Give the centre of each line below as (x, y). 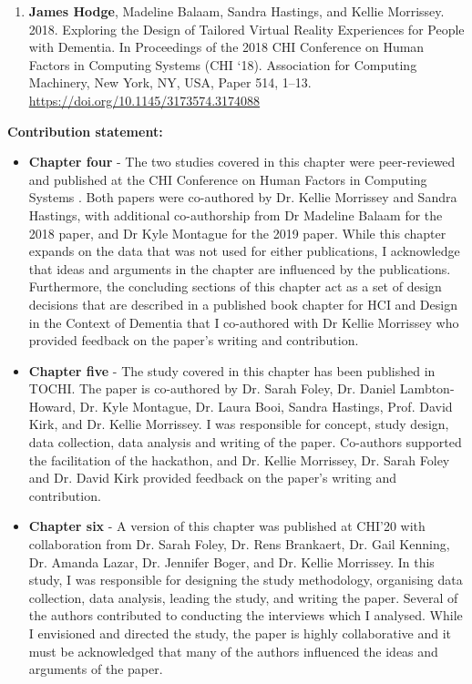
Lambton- (427, 388)
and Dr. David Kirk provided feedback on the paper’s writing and (213, 478)
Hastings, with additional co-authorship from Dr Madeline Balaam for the (236, 214)
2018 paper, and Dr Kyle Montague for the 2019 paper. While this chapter (237, 233)
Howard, (52, 406)
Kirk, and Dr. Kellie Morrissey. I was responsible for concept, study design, (239, 424)
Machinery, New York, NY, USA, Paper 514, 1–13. (170, 82)
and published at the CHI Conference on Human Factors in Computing (228, 179)
